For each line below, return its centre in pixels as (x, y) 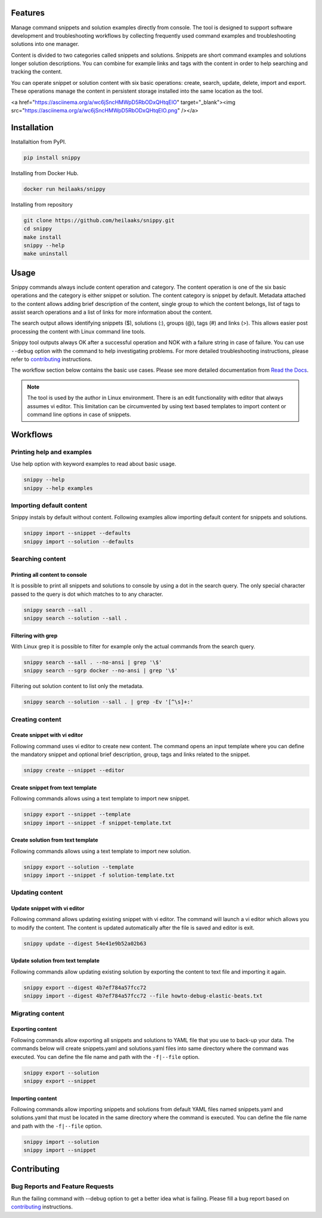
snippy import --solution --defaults (79, 541)
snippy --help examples (58, 488)
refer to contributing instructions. (52, 359)
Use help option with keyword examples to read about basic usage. (94, 464)
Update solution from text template (55, 961)
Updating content (37, 892)
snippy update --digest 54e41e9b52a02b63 (85, 943)
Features (28, 13)
